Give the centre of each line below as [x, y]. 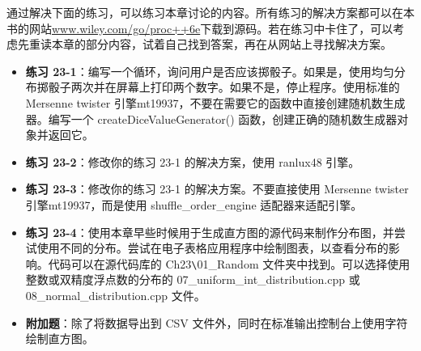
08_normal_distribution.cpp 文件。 [115, 295]
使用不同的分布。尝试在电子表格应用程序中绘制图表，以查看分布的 [213, 248]
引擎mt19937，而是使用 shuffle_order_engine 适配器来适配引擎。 [194, 204]
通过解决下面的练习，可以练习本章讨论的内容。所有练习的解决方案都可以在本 [210, 12]
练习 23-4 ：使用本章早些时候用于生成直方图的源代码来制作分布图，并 [210, 232]
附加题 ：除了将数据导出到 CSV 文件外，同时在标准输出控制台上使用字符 [217, 322]
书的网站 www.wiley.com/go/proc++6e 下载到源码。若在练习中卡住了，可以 [200, 28]
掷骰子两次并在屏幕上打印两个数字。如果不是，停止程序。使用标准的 [218, 87]
